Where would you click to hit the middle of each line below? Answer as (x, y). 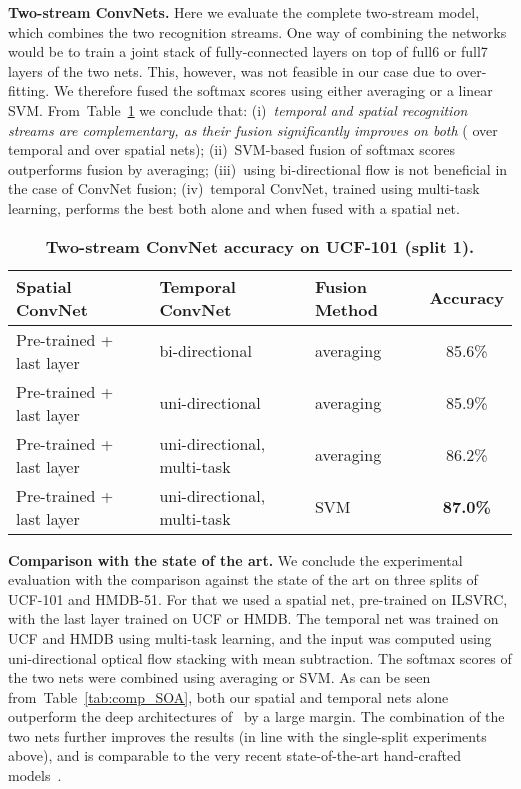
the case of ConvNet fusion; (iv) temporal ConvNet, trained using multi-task (244, 188)
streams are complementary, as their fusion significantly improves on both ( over (253, 129)
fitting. (29, 90)
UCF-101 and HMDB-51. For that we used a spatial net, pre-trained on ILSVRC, (258, 598)
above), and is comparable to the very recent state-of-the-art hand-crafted (234, 755)
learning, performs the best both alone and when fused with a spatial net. (234, 207)
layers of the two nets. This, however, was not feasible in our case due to (230, 70)
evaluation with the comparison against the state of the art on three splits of (243, 579)
